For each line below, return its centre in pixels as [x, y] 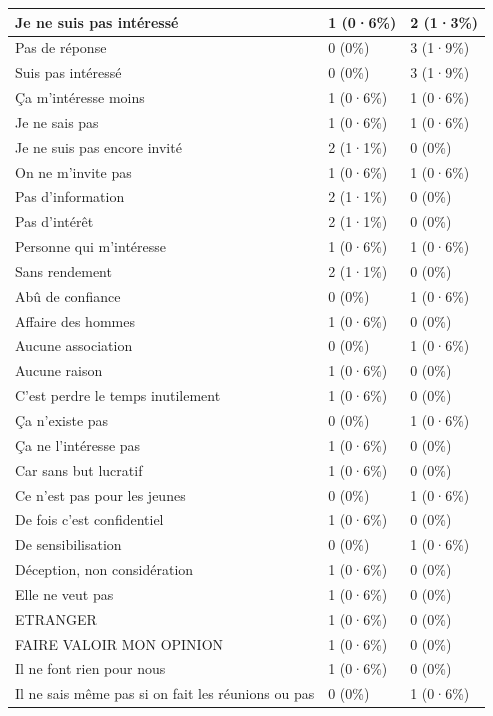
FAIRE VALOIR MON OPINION [119, 643]
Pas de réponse [61, 47]
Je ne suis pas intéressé [97, 21]
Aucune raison [59, 370]
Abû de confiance [68, 295]
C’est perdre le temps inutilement [118, 395]
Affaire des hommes [75, 320]
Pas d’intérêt [54, 221]
